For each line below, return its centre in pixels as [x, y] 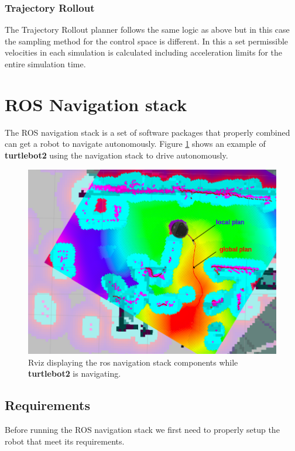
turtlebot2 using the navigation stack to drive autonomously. [116, 155]
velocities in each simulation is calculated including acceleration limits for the [144, 52]
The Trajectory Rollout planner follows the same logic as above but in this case [147, 30]
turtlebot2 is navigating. [75, 373]
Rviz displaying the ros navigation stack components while [133, 362]
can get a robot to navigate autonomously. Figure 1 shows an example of [135, 144]
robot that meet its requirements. [65, 441]
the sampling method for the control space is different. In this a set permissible [147, 41]
